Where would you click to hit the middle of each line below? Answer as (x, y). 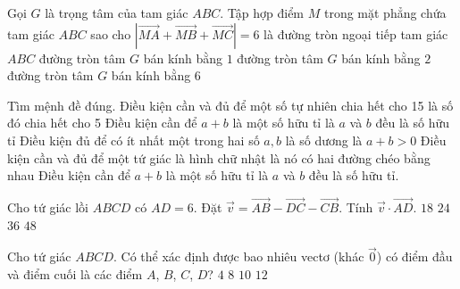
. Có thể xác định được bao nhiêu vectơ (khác (238, 256)
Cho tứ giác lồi (48, 206)
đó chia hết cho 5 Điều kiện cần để (102, 123)
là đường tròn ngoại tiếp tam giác (356, 33)
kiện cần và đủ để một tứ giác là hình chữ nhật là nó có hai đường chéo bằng (219, 157)
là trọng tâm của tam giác (117, 12)
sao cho (111, 33)
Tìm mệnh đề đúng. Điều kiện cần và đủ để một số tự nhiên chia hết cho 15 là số (230, 105)
